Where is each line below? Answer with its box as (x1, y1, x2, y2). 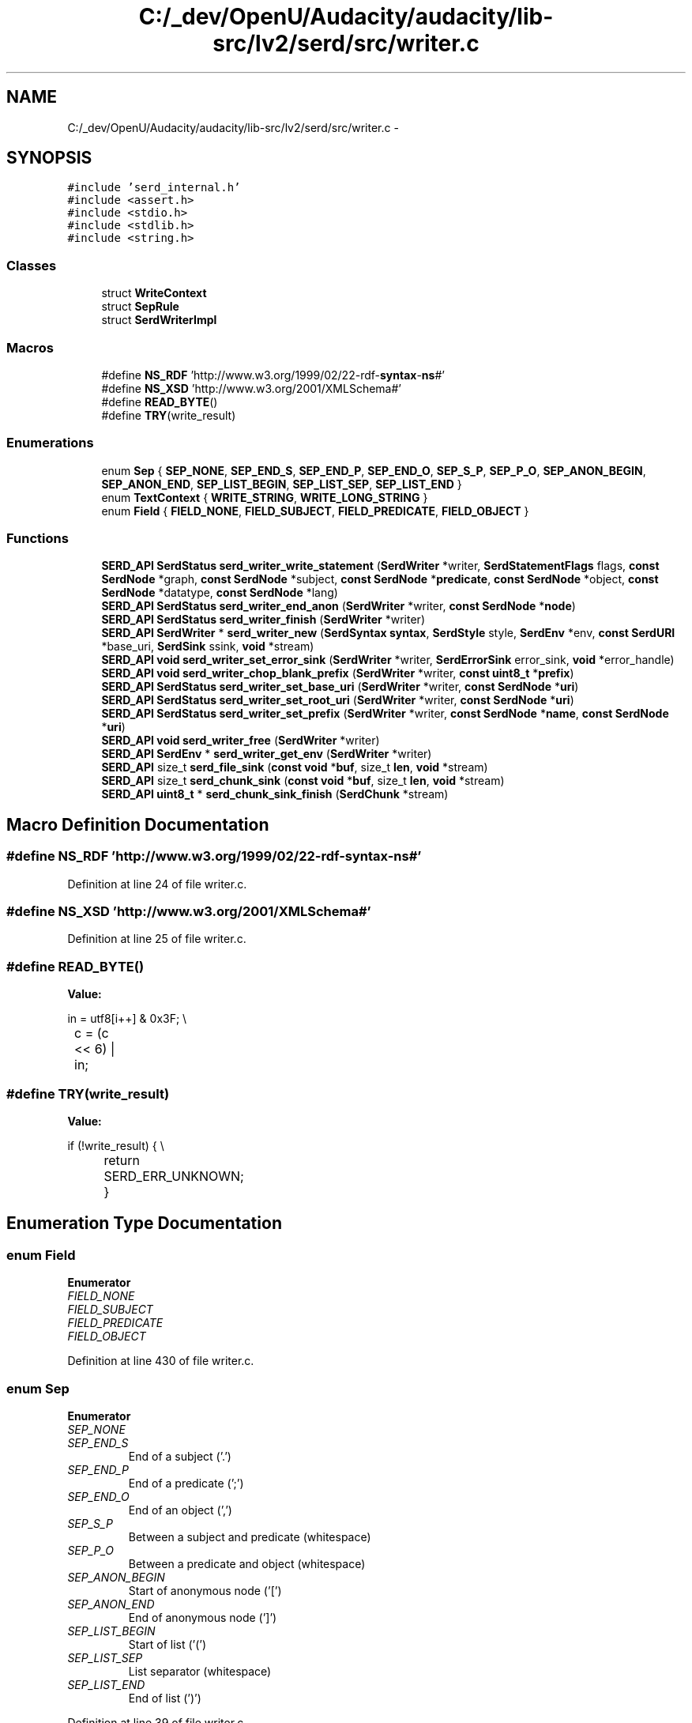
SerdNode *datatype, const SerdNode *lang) (101, 586, 338, 600)
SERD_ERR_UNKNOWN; (103, 1167, 244, 1184)
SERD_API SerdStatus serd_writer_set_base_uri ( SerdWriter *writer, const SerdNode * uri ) (101, 680, 579, 694)
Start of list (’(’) (128, 1637, 207, 1651)
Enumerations (6, 435, 94, 451)
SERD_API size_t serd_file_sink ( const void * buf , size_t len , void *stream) (101, 760, 488, 775)
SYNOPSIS (6, 148, 92, 168)
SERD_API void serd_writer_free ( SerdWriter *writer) (101, 733, 380, 748)
